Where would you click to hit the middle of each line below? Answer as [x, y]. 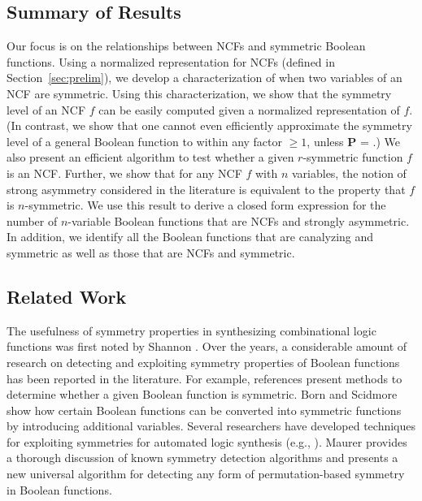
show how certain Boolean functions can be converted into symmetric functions [204, 410]
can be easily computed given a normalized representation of [249, 109]
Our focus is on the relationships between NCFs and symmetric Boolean [186, 46]
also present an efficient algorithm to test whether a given [150, 157]
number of [32, 220]
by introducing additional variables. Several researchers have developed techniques [211, 426]
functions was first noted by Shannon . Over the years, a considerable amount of [207, 346]
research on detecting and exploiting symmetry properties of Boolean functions [203, 362]
